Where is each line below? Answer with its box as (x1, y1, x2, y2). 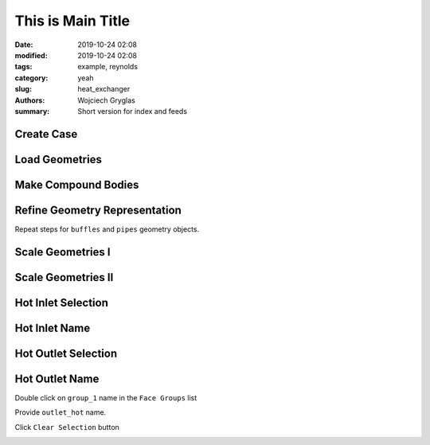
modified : (14, 50, 48, 60)
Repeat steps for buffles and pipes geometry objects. (14, 224, 200, 234)
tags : (14, 62, 33, 72)
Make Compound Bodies (14, 178, 139, 191)
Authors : (14, 96, 45, 105)
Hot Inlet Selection (14, 295, 109, 310)
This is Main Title (14, 12, 131, 29)
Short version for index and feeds (77, 106, 187, 115)
